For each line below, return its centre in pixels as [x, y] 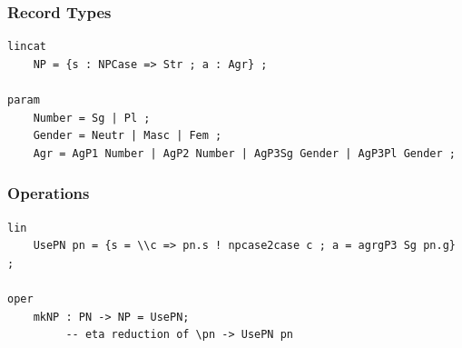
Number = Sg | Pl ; [92, 118]
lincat [27, 47]
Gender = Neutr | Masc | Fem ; [128, 136]
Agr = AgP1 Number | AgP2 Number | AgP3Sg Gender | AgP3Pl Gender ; [244, 153]
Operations [49, 193]
